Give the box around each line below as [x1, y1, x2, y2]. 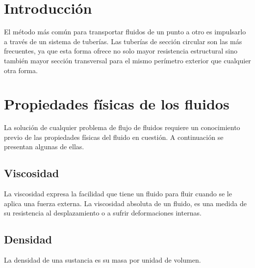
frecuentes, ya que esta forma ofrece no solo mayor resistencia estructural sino [4, 46, 237, 56]
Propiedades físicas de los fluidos [4, 94, 229, 114]
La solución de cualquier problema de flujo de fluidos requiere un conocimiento [4, 122, 240, 133]
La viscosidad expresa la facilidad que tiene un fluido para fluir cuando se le [4, 188, 232, 199]
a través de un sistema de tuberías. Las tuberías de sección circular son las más [4, 36, 242, 46]
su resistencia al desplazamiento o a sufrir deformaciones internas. [4, 208, 202, 218]
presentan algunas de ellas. [4, 141, 84, 152]
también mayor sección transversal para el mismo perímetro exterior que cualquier [4, 55, 251, 65]
